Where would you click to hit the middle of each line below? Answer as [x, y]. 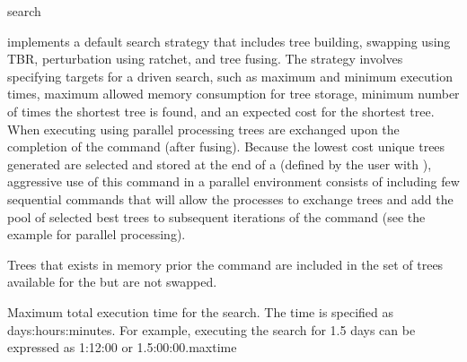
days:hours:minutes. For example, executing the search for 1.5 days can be [211, 329]
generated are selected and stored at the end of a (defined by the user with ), [220, 164]
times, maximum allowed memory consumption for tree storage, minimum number [233, 94]
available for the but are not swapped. [112, 282]
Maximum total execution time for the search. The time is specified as [201, 311]
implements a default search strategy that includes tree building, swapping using [229, 41]
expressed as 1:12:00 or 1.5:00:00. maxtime [122, 347]
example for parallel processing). [97, 234]
